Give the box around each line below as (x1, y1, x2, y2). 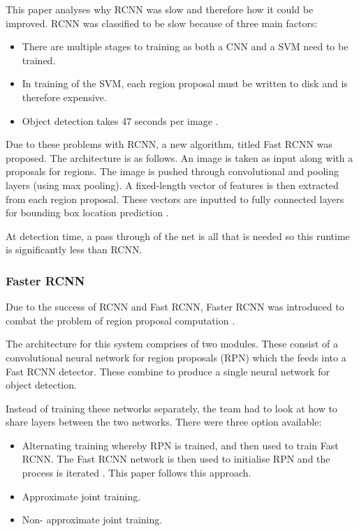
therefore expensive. (22, 89, 107, 104)
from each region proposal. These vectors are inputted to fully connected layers (6, 191, 344, 206)
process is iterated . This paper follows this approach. (22, 465, 251, 480)
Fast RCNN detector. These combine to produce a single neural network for (6, 364, 330, 378)
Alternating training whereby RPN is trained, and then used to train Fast (22, 437, 339, 452)
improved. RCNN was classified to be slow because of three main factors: (6, 15, 318, 30)
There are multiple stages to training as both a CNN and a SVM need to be (22, 39, 349, 54)
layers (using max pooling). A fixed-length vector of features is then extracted (6, 177, 339, 192)
